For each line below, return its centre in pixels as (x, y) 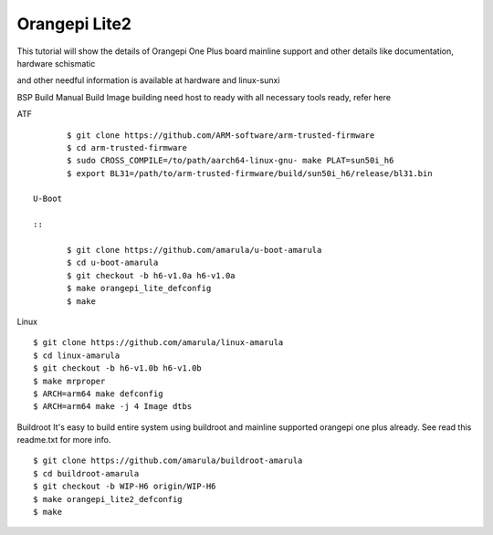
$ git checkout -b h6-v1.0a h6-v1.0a (152, 275)
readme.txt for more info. (64, 440)
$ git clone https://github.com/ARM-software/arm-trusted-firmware (221, 135)
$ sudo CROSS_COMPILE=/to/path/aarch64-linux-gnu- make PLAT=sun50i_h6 (231, 161)
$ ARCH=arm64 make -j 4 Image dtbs (113, 407)
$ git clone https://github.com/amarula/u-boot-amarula (194, 250)
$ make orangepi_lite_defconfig (139, 288)
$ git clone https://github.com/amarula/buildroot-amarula (168, 461)
